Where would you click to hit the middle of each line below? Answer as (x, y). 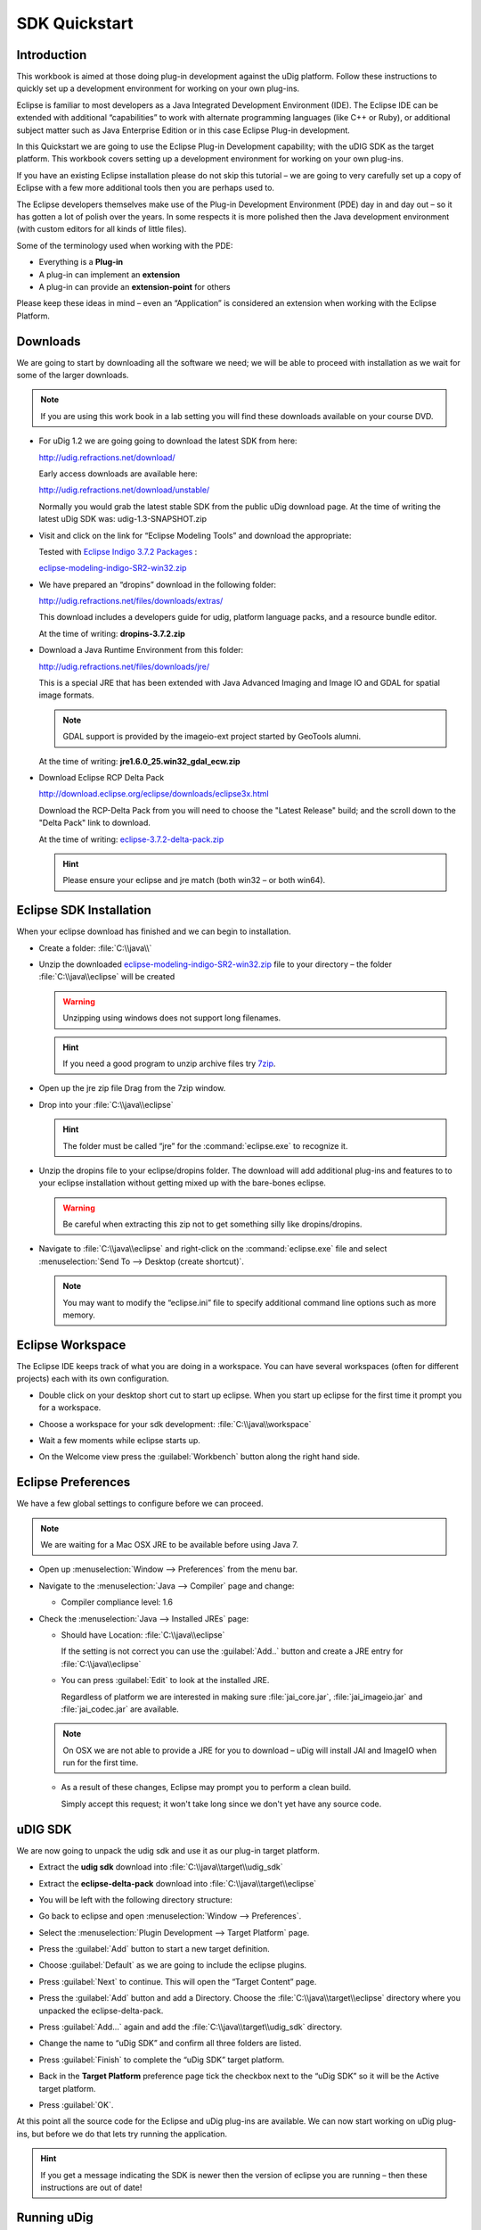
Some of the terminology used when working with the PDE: (125, 245)
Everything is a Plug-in (81, 262)
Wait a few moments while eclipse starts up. (119, 1440)
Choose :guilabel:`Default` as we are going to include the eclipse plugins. (173, 1965)
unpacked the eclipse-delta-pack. (101, 2011)
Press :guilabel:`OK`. (76, 2105)
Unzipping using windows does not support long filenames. (172, 1018)
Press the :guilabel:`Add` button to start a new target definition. (155, 1949)
